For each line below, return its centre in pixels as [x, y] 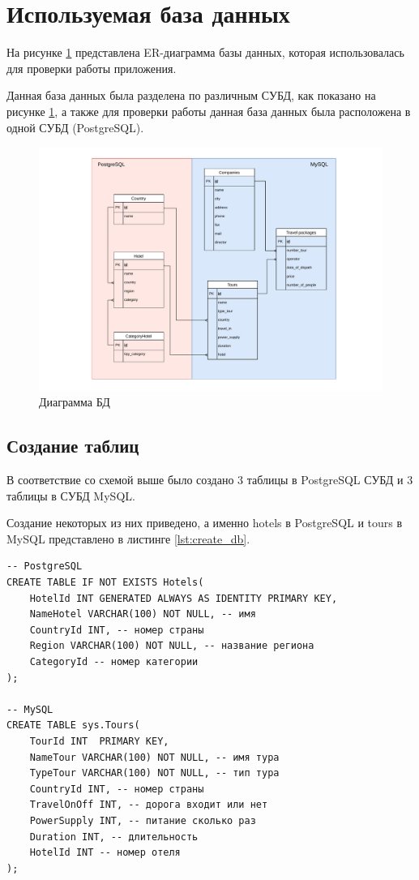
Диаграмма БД [75, 402]
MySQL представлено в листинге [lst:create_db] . [128, 538]
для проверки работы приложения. [92, 68]
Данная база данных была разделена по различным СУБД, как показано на [191, 95]
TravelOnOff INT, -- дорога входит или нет [149, 805]
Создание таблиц [73, 446]
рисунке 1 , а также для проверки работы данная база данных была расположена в [209, 111]
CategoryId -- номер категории [114, 662]
